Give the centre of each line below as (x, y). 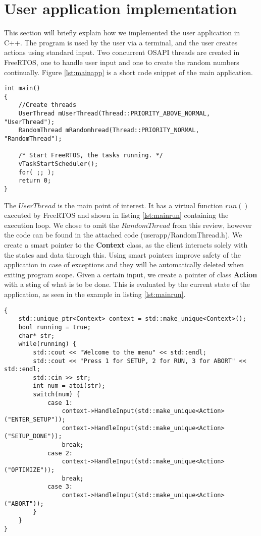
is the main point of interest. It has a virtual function (140, 205)
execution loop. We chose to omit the (62, 225)
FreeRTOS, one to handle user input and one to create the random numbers (122, 62)
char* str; (37, 336)
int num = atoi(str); (69, 386)
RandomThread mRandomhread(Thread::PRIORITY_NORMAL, (109, 130)
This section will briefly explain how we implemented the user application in (122, 33)
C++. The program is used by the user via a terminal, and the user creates (121, 42)
